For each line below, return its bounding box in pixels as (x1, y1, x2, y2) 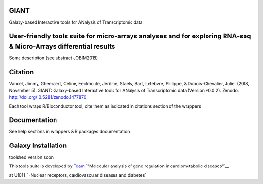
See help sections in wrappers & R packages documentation (9, 129, 130, 134)
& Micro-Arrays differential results (9, 42, 115, 51)
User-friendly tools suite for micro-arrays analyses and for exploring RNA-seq (9, 32, 251, 40)
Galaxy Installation (9, 141, 67, 149)
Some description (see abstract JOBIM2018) (9, 55, 98, 61)
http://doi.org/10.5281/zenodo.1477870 (9, 94, 87, 100)
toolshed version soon (9, 154, 54, 160)
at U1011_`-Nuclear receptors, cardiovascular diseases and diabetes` (9, 172, 147, 178)
